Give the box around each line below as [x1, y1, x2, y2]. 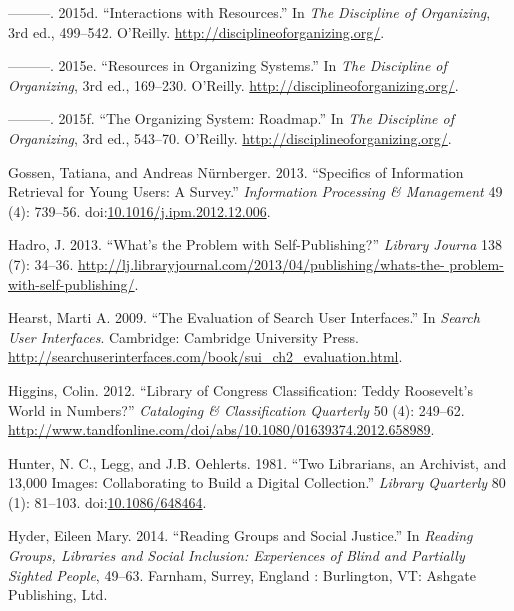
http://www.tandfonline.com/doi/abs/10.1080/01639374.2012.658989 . [8, 419, 435, 440]
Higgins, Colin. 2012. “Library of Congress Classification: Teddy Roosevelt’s [8, 379, 473, 400]
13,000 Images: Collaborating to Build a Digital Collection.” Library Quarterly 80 [8, 472, 506, 493]
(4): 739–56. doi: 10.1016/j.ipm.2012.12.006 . [8, 200, 271, 221]
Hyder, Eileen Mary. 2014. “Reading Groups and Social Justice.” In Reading [8, 525, 473, 546]
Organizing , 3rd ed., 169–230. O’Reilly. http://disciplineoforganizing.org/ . [8, 74, 459, 95]
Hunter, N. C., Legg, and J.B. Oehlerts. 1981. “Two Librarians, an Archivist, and [8, 452, 507, 473]
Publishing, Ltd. [8, 584, 108, 605]
